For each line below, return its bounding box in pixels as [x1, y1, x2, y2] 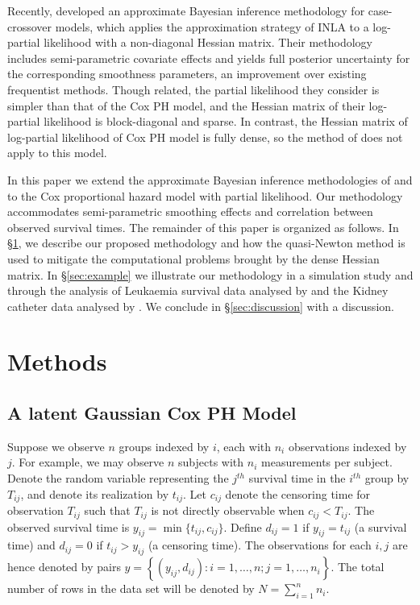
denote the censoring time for [225, 485, 371, 502]
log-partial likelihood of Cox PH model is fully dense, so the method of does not [7, 128, 403, 145]
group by [364, 470, 410, 487]
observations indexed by [288, 437, 407, 454]
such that [84, 502, 131, 519]
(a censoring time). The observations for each [148, 537, 372, 553]
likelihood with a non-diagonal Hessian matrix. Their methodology [44, 34, 372, 51]
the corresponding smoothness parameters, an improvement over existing [7, 65, 367, 82]
